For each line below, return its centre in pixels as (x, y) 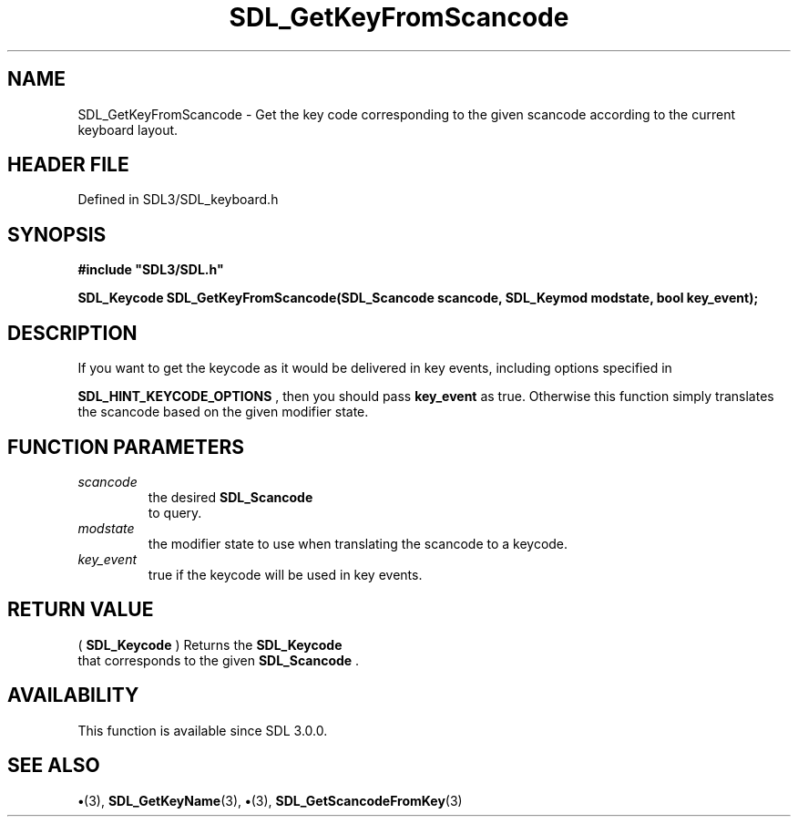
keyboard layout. (128, 129)
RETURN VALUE (81, 610)
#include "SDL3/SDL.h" (151, 270)
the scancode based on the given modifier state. (223, 412)
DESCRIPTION (72, 333)
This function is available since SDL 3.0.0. (203, 730)
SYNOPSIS (57, 234)
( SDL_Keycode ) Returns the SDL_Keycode (210, 644)
